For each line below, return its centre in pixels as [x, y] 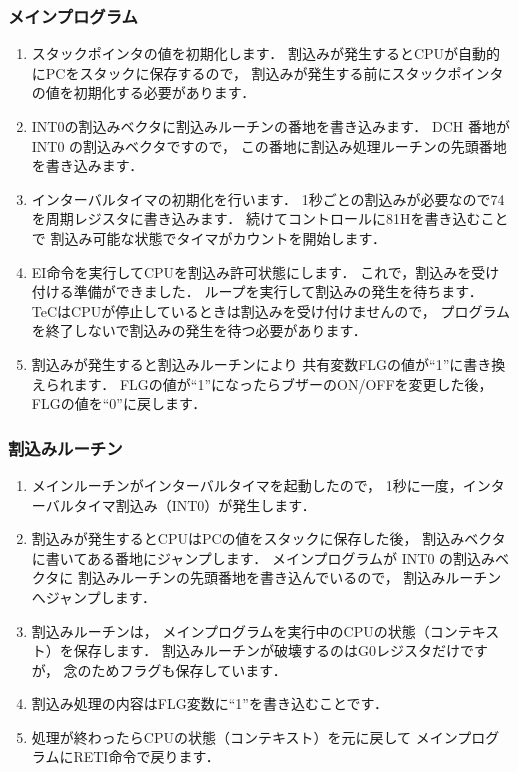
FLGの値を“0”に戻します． [119, 403]
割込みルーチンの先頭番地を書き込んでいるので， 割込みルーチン [289, 577]
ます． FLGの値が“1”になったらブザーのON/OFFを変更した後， [283, 383]
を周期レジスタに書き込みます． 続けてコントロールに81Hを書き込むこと [270, 218]
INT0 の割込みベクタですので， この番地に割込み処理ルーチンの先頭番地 [269, 145]
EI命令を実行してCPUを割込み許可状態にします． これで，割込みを [251, 271]
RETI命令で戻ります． [146, 756]
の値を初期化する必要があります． [143, 92]
